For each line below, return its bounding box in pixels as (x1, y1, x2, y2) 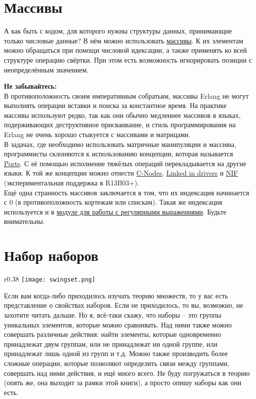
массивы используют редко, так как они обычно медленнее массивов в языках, (4, 109, 241, 120)
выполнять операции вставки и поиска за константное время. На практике (4, 100, 227, 110)
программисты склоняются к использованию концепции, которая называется (4, 148, 233, 159)
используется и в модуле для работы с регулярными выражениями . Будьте (4, 206, 226, 217)
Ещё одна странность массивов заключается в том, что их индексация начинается (4, 187, 250, 197)
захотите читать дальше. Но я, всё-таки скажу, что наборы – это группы (4, 309, 221, 320)
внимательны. (4, 216, 45, 226)
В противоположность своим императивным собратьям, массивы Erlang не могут (4, 90, 249, 101)
